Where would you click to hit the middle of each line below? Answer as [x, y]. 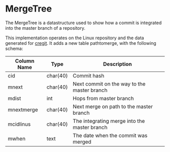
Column [25, 61]
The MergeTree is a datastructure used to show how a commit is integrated [83, 23]
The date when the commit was [110, 135]
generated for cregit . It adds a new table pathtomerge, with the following [81, 43]
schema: [14, 48]
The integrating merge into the [109, 121]
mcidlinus [19, 124]
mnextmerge [23, 110]
